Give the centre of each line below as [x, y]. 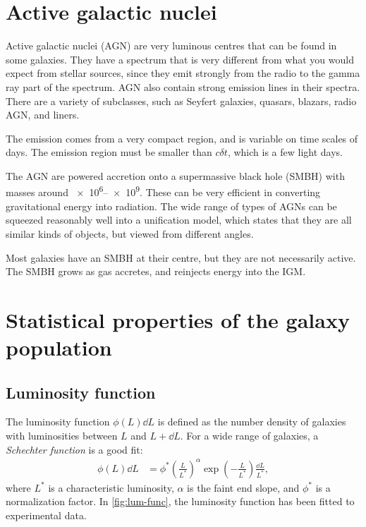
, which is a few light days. [285, 152]
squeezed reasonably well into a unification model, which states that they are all [179, 220]
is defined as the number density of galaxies [252, 422]
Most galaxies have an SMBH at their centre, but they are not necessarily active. [181, 257]
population [59, 347]
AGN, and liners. [43, 115]
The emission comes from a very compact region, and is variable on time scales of [182, 138]
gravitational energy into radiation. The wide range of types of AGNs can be [171, 206]
